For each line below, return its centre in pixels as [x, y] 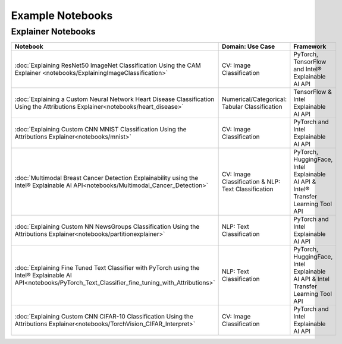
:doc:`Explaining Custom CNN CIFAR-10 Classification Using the [104, 317]
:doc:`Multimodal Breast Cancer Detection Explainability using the [106, 178]
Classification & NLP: [251, 182]
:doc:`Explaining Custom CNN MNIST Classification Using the [101, 130]
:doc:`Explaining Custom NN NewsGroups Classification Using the [107, 227]
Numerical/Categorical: [254, 99]
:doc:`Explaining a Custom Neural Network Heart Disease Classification [114, 99]
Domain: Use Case [248, 46]
